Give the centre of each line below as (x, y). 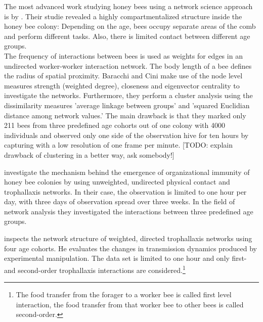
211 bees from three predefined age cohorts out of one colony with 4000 (115, 125)
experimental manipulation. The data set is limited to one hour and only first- (125, 258)
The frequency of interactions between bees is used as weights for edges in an (123, 55)
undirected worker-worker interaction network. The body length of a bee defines (128, 65)
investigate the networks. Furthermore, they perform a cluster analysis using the (128, 95)
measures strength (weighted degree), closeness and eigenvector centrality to (122, 85)
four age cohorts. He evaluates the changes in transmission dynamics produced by (131, 248)
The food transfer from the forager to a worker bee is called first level (124, 294)
